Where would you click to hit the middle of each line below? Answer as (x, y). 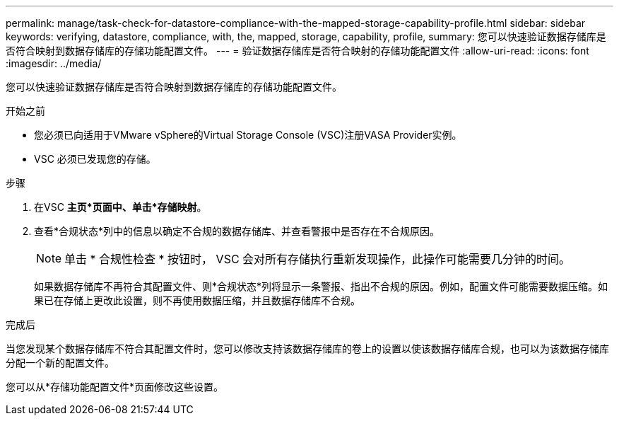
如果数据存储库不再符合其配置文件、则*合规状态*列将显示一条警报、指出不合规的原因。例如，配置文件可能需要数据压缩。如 (321, 286)
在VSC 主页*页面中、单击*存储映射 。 (120, 207)
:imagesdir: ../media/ (54, 63)
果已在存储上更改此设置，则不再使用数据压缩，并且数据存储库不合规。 (197, 300)
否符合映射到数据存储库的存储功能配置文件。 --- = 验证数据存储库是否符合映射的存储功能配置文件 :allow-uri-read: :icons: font (297, 51)
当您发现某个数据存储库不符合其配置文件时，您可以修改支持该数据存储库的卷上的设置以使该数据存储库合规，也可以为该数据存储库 (307, 348)
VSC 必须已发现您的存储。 (95, 159)
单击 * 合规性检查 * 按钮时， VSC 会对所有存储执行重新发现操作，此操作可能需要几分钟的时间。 (318, 259)
